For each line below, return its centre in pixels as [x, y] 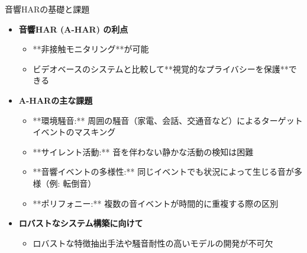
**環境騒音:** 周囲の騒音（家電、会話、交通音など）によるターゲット [168, 120]
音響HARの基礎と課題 [47, 9]
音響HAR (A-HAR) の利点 [73, 29]
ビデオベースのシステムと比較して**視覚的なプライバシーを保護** [161, 68]
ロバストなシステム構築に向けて [81, 223]
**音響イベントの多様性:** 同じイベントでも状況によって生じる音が [164, 172]
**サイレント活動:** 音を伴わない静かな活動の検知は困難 [143, 151]
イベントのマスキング [74, 132]
